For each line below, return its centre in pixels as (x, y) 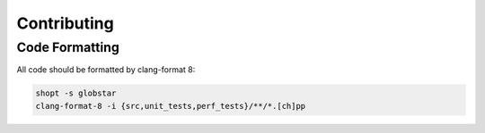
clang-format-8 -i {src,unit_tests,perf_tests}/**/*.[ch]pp (171, 106)
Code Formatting (68, 47)
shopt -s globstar (76, 93)
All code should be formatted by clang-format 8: (106, 70)
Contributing (65, 23)
